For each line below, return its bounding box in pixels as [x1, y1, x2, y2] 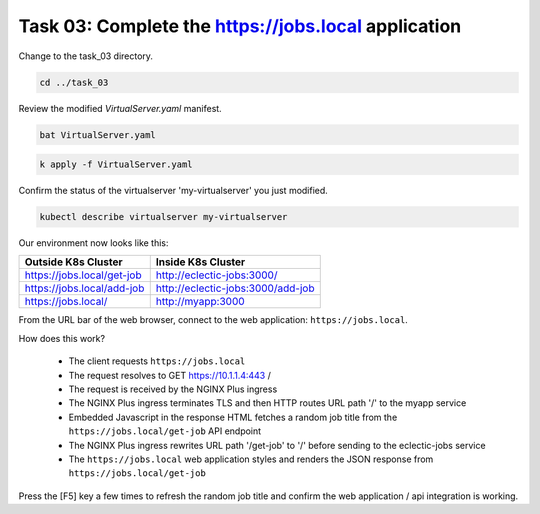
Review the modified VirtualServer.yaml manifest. [18, 102, 222, 114]
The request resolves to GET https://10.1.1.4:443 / [68, 369, 272, 381]
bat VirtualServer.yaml [39, 129, 157, 140]
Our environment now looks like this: [18, 237, 169, 249]
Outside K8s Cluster [24, 255, 123, 269]
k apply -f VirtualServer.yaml [39, 159, 194, 170]
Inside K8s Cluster [155, 255, 246, 269]
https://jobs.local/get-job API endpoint [68, 425, 262, 437]
